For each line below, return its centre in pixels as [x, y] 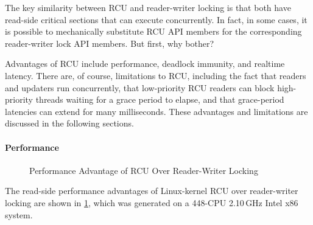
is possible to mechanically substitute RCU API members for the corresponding [153, 31]
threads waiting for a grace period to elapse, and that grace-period [160, 99]
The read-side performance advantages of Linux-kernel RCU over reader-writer [152, 191]
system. [19, 214]
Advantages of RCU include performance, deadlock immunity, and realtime [145, 64]
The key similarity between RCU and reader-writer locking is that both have [148, 7]
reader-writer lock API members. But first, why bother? [110, 43]
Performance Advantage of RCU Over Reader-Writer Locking [144, 170]
